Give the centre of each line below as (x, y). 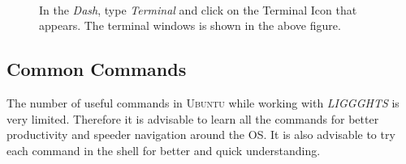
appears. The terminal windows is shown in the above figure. (190, 25)
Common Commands (97, 69)
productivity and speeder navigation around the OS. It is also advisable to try (201, 135)
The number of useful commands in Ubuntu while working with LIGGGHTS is (203, 102)
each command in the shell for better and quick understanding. (164, 150)
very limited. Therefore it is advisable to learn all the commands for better (193, 118)
